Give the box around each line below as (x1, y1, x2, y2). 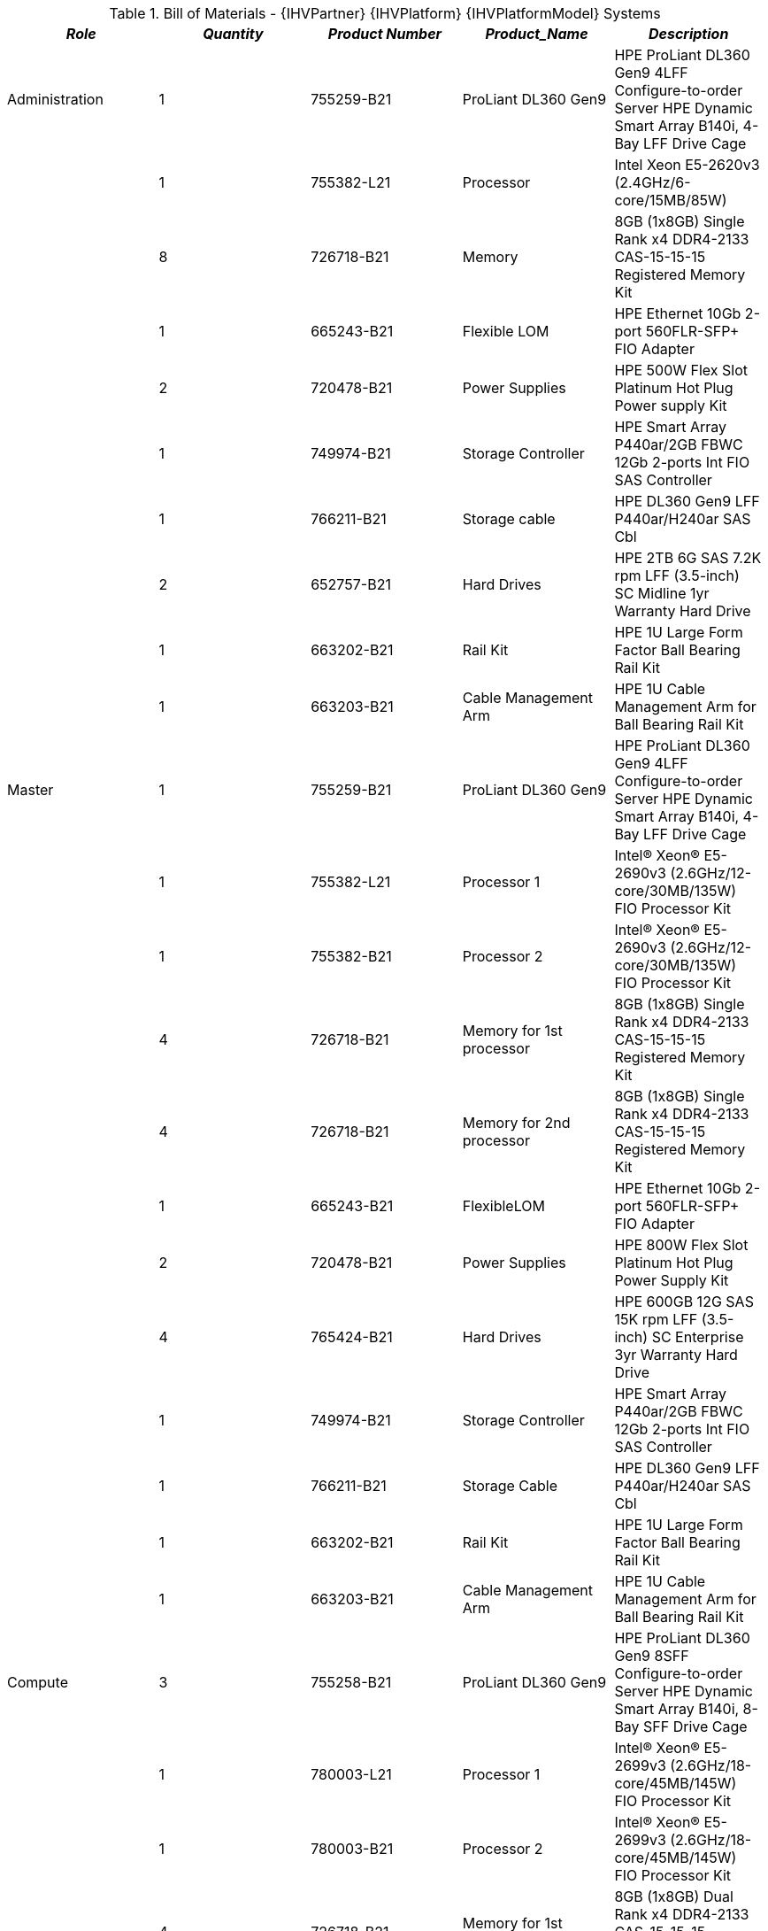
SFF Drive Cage (643, 1718, 748, 1735)
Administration (7, 90, 104, 108)
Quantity (203, 25, 264, 42)
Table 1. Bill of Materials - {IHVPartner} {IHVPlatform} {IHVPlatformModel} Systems (109, 4, 661, 22)
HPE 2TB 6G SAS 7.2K (614, 549, 762, 567)
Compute (7, 1673, 68, 1691)
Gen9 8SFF (614, 1647, 689, 1665)
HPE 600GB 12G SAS (614, 1293, 754, 1310)
